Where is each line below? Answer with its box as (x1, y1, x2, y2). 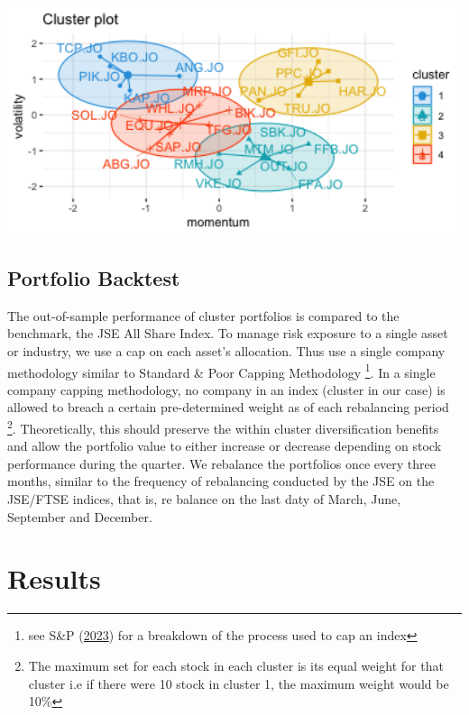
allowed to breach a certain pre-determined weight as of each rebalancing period (7, 398, 449, 417)
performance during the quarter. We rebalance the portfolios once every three (7, 454, 436, 472)
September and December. (7, 507, 152, 526)
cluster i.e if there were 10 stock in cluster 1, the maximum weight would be (28, 674, 449, 692)
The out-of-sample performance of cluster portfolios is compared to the (7, 306, 400, 325)
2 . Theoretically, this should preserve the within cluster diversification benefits (7, 417, 439, 437)
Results (7, 560, 101, 597)
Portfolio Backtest (7, 263, 180, 291)
